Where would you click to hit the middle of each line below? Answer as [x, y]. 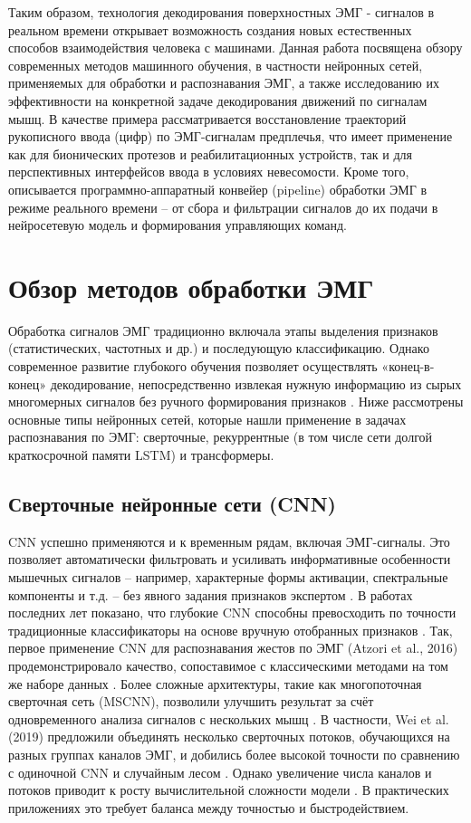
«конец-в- [408, 366]
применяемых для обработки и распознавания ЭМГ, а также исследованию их [224, 83]
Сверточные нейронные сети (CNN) [172, 503]
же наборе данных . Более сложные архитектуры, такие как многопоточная [215, 683]
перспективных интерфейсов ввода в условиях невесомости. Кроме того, [209, 172]
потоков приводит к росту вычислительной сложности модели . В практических [229, 790]
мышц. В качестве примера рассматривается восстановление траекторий [207, 118]
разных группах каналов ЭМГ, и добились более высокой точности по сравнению [234, 754]
